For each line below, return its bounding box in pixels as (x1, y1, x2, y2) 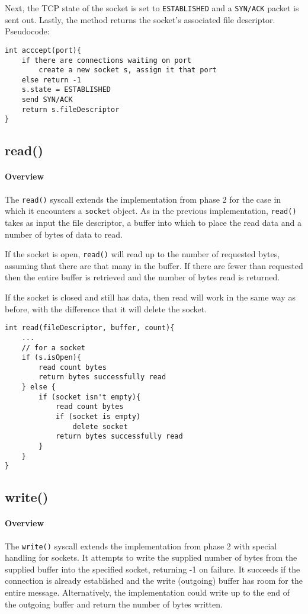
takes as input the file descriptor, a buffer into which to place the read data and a (5, 216, 301, 228)
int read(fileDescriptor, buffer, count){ (5, 324, 175, 332)
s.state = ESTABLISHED (21, 85, 111, 94)
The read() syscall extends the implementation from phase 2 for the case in (5, 193, 281, 205)
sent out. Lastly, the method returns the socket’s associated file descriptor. (5, 13, 275, 25)
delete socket (72, 422, 128, 431)
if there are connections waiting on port (21, 56, 191, 65)
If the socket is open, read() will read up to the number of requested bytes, (5, 248, 280, 260)
